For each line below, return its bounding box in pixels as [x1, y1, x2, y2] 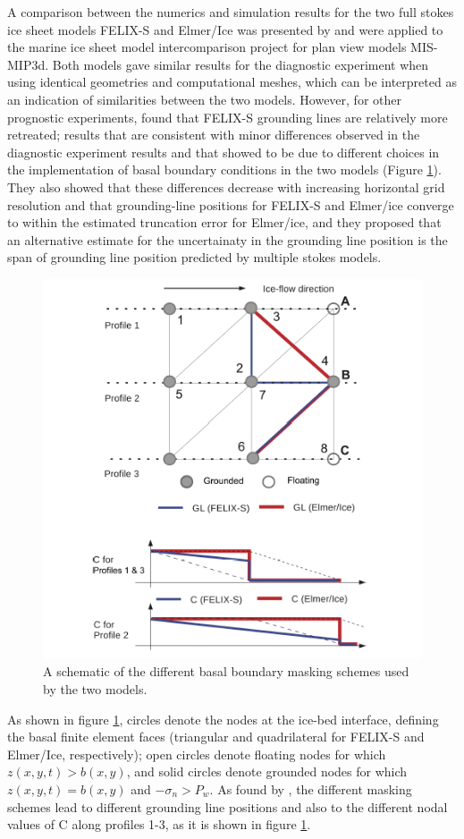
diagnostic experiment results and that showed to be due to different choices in [7, 142, 440, 161]
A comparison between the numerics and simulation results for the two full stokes [7, 3, 454, 21]
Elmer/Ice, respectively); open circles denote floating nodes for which [7, 744, 386, 763]
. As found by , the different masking [209, 779, 412, 798]
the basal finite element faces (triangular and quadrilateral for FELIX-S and [7, 727, 425, 746]
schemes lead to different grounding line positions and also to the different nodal [7, 797, 448, 816]
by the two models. [43, 679, 148, 698]
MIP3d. [7, 55, 49, 73]
